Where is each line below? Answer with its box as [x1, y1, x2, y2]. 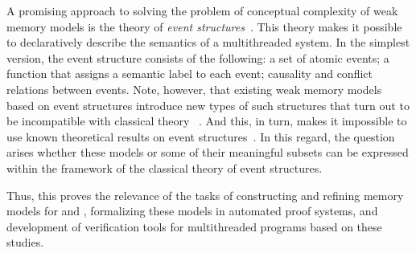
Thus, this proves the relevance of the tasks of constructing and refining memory [6, 186, 404, 203]
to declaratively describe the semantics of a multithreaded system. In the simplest [6, 34, 410, 51]
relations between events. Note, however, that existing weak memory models [6, 80, 382, 97]
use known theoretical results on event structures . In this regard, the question [6, 128, 395, 145]
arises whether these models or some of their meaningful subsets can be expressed [6, 144, 409, 161]
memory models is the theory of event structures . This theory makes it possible [6, 18, 402, 35]
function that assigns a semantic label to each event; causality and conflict [6, 65, 373, 82]
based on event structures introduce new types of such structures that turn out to [6, 96, 410, 113]
